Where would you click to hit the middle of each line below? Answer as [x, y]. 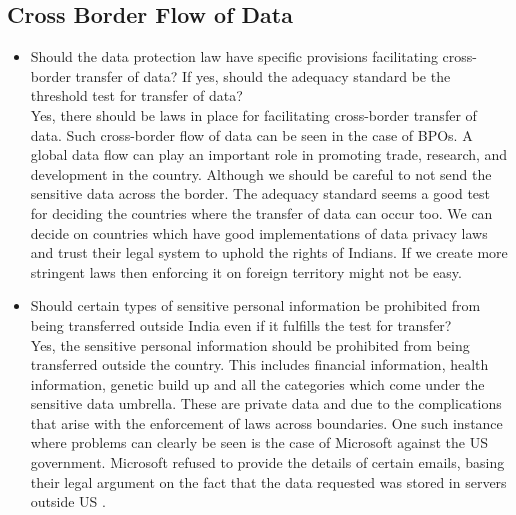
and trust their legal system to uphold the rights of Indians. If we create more [269, 252]
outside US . [68, 501]
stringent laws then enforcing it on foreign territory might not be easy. [246, 271]
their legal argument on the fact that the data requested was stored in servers [268, 481]
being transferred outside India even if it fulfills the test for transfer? [241, 324]
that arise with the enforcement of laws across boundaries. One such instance [266, 422]
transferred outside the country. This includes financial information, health [259, 364]
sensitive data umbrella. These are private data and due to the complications [266, 403]
